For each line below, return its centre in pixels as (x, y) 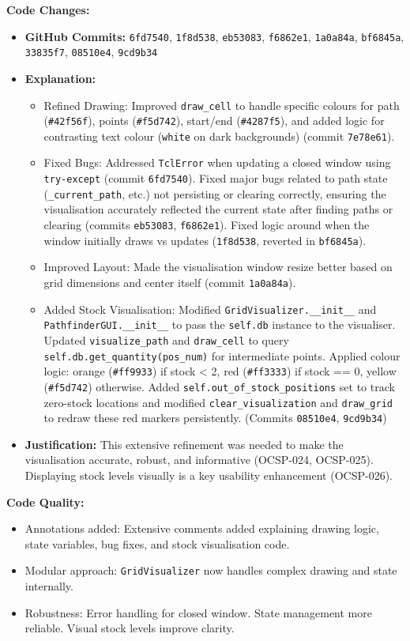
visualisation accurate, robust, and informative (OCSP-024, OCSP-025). (199, 460)
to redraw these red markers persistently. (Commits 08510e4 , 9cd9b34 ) (215, 418)
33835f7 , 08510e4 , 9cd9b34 (91, 52)
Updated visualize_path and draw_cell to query (166, 339)
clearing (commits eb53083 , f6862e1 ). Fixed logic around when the (207, 225)
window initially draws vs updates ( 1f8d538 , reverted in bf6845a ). (205, 240)
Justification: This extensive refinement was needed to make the (184, 444)
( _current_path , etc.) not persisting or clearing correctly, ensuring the (215, 193)
